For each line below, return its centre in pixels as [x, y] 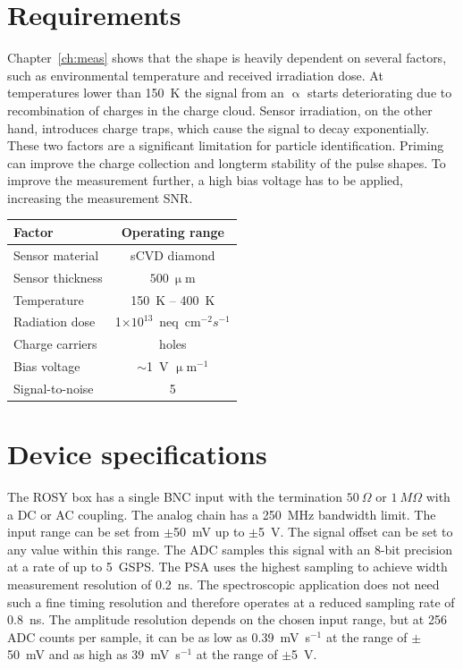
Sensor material [56, 254]
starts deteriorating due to [379, 93]
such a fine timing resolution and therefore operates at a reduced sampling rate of [231, 601]
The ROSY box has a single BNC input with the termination [175, 497]
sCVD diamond [173, 254]
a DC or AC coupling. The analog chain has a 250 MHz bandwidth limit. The [222, 514]
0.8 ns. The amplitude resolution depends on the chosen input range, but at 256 [227, 619]
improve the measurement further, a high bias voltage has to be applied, [205, 180]
